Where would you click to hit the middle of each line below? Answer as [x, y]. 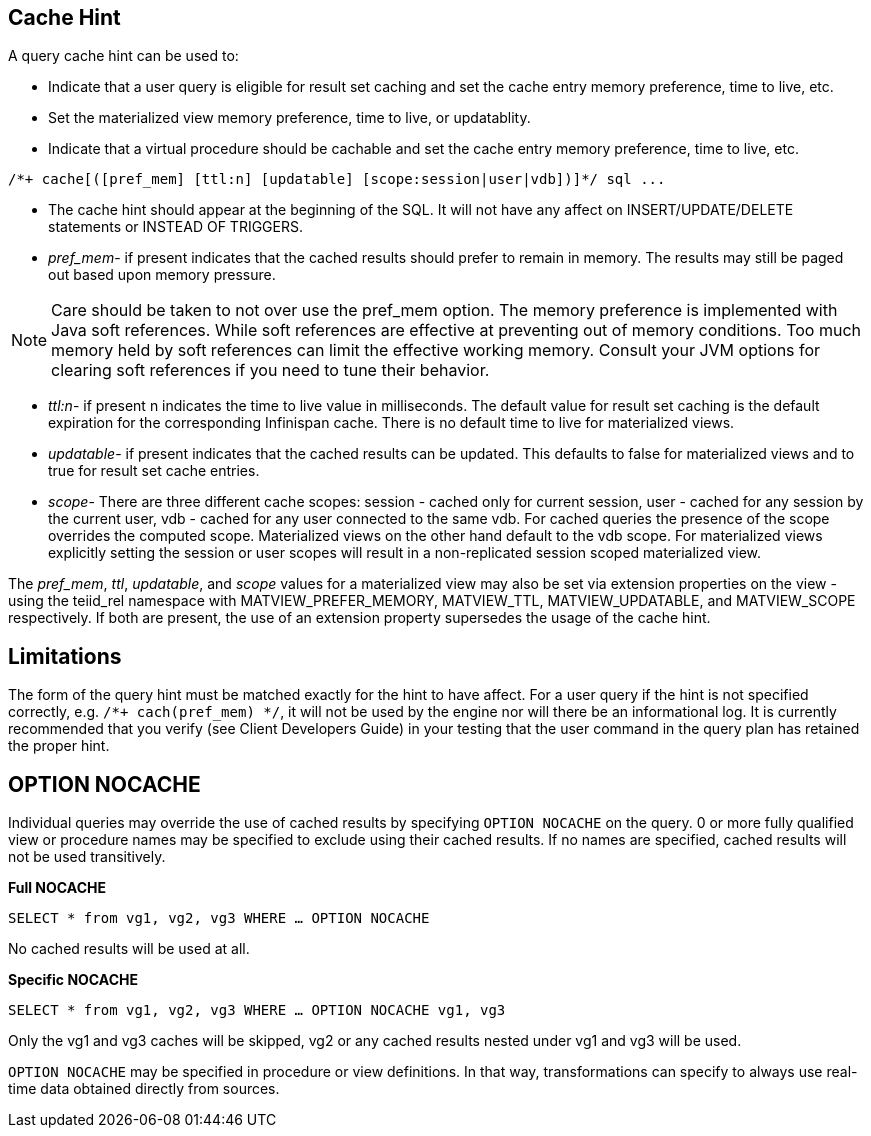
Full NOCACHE [57, 888]
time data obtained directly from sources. [144, 1089]
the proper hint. [59, 746]
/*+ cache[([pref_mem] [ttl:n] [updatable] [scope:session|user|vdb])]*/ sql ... [337, 179]
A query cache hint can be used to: [123, 56]
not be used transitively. [87, 857]
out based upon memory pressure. [162, 275]
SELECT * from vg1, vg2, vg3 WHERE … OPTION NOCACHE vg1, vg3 [257, 1010]
